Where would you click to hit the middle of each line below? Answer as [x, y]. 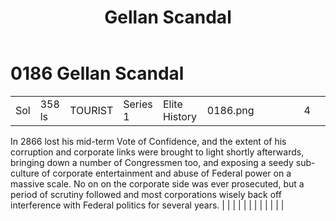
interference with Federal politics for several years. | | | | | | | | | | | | [147, 205]
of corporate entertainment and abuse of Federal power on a [166, 173]
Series [138, 104]
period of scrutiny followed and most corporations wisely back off [146, 194]
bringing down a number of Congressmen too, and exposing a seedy [152, 162]
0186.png [230, 110]
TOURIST [91, 110]
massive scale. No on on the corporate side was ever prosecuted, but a [157, 183]
